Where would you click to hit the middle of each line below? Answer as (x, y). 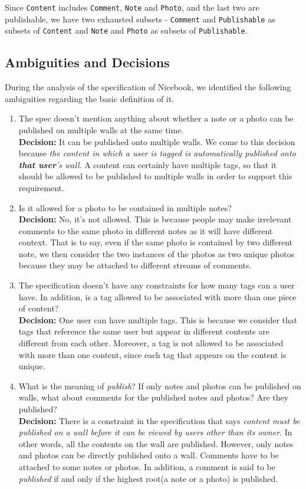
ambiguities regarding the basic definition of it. (90, 98)
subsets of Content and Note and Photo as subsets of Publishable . (126, 30)
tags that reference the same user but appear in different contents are (144, 331)
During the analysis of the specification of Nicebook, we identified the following (148, 87)
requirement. (41, 187)
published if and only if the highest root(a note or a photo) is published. (148, 478)
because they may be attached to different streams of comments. (135, 265)
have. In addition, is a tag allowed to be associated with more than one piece (157, 296)
